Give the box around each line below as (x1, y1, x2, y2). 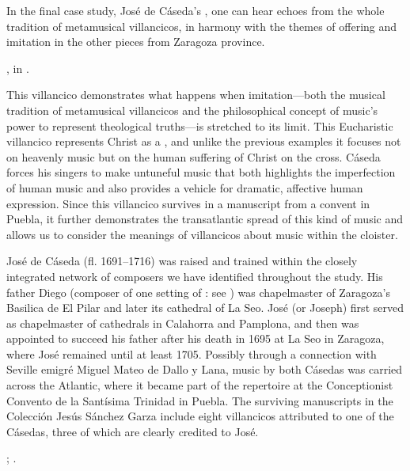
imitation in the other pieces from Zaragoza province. (6, 33, 265, 50)
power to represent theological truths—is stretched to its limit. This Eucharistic (6, 117, 393, 134)
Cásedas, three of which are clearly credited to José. (6, 423, 259, 439)
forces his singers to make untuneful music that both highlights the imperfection (6, 164, 396, 180)
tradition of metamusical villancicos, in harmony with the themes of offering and (6, 17, 397, 34)
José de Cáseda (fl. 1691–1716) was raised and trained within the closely (6, 253, 358, 269)
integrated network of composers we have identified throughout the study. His (6, 268, 383, 284)
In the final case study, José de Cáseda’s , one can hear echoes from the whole (6, 2, 385, 18)
